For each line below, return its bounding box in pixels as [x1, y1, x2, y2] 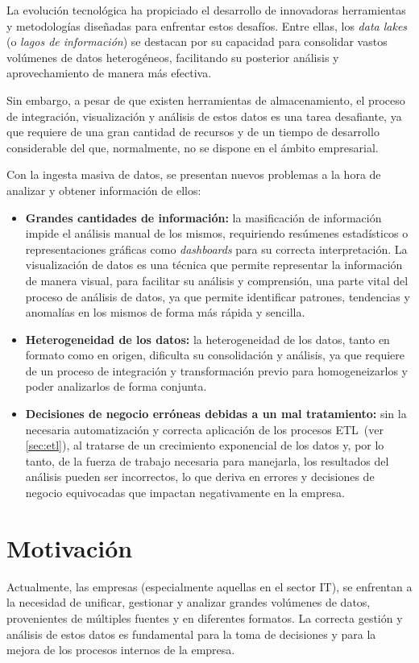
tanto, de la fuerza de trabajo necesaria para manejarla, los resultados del [25, 452, 389, 469]
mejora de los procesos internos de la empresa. [6, 641, 235, 658]
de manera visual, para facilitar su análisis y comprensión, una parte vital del [25, 271, 409, 288]
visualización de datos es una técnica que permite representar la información [25, 256, 403, 273]
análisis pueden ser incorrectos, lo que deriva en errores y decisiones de [25, 468, 375, 485]
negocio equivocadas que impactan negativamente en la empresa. [25, 484, 345, 501]
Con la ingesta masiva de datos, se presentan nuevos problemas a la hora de [6, 166, 381, 183]
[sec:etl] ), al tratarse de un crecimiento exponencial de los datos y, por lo [25, 437, 384, 454]
